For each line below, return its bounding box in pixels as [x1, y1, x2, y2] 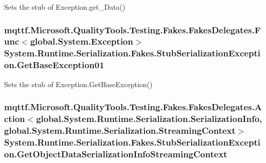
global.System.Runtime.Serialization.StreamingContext [4, 124, 236, 136]
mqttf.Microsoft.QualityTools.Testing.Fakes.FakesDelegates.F [4, 23, 261, 36]
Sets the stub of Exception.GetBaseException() [4, 78, 153, 89]
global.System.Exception [30, 35, 133, 48]
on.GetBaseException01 [4, 58, 105, 71]
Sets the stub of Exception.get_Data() [4, 2, 126, 12]
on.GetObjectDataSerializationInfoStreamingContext [4, 147, 228, 160]
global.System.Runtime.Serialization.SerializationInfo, [36, 112, 262, 125]
